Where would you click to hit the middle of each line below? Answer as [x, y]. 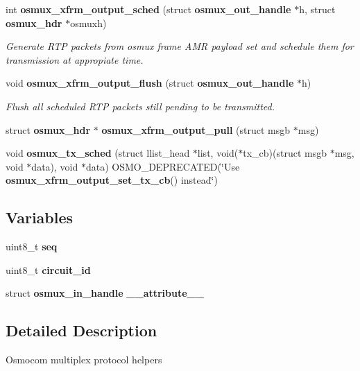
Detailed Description [82, 330]
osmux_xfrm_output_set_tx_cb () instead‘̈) [112, 180]
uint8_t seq [32, 247]
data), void [55, 166]
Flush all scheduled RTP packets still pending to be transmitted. [140, 106]
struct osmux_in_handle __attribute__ [105, 293]
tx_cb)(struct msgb [285, 153]
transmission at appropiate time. [75, 59]
